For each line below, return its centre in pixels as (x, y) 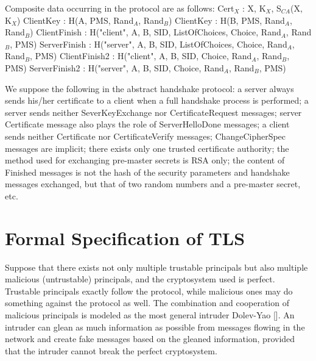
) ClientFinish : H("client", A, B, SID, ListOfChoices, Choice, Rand (156, 32)
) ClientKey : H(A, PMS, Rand (75, 20)
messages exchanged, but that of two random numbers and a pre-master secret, (153, 184)
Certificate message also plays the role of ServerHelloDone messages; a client (147, 124)
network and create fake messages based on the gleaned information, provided (150, 339)
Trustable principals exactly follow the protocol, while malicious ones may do (149, 291)
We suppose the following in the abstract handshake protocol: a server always (149, 88)
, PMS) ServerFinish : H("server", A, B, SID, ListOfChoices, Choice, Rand (149, 44)
